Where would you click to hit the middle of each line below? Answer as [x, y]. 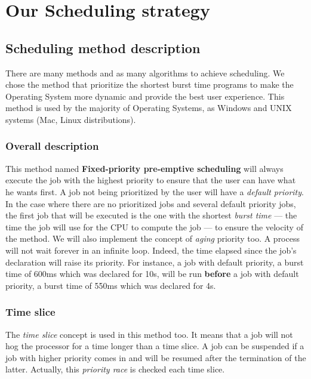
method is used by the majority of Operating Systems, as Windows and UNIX [149, 108]
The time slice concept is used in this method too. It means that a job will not [149, 334]
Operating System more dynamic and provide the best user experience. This [145, 96]
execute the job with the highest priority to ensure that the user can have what [151, 180]
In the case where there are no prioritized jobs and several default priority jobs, [151, 203]
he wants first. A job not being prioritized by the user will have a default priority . [155, 191]
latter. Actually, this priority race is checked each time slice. [115, 369]
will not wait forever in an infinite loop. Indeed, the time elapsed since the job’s [151, 250]
